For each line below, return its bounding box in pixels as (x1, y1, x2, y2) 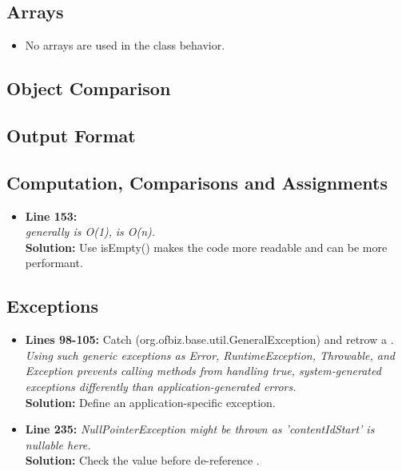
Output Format (6, 122, 136, 147)
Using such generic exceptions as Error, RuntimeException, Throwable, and (25, 346, 395, 363)
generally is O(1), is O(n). (25, 223, 156, 240)
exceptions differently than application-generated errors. (25, 377, 297, 394)
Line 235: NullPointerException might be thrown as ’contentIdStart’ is (25, 421, 375, 437)
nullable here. (25, 436, 91, 453)
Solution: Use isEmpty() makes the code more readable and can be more (25, 238, 388, 255)
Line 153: (25, 207, 78, 224)
